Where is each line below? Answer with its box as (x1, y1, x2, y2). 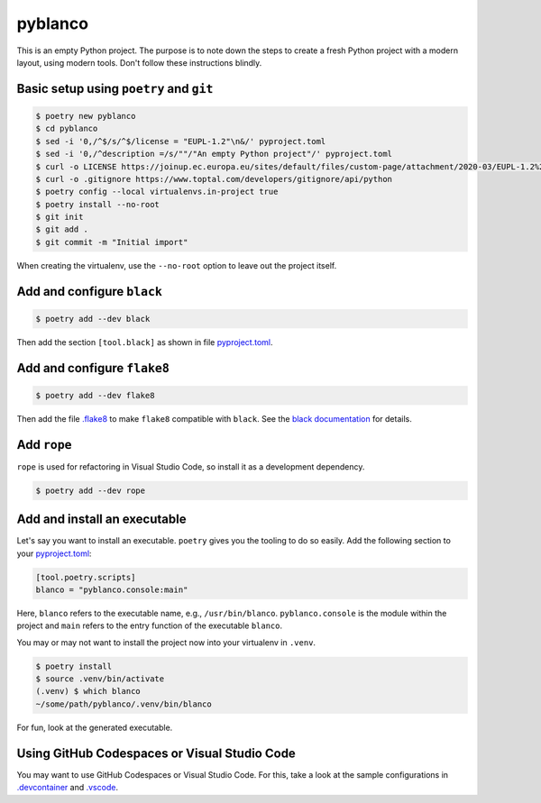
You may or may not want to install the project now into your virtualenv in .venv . (16, 636, 316, 648)
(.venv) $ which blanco (35, 686, 142, 697)
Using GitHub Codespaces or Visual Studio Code (16, 745, 297, 761)
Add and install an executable (16, 512, 187, 527)
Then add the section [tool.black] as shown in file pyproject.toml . (16, 336, 274, 347)
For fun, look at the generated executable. (16, 722, 173, 733)
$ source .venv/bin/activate (35, 674, 165, 684)
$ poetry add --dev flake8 (35, 390, 155, 400)
